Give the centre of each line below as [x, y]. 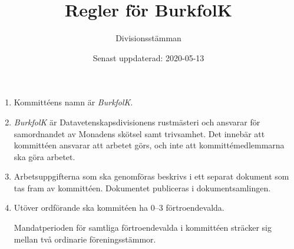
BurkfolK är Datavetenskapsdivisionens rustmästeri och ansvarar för [137, 122]
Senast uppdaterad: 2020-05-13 [148, 57]
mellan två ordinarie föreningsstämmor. [85, 239]
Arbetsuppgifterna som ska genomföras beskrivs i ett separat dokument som [151, 176]
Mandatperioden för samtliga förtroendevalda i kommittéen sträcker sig [143, 228]
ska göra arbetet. [44, 156]
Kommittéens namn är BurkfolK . [73, 102]
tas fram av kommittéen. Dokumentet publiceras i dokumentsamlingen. [142, 187]
